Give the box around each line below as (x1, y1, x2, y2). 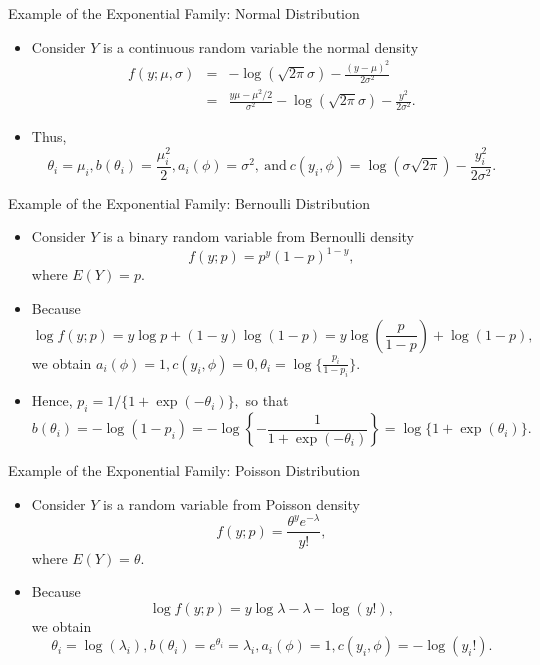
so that (245, 390, 289, 411)
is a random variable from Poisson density (103, 493, 360, 514)
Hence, (31, 390, 73, 411)
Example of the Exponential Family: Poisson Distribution (8, 460, 361, 481)
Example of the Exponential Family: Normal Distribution (8, 3, 360, 23)
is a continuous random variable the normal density (103, 36, 419, 57)
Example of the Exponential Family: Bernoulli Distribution (8, 192, 371, 213)
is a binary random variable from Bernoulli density (103, 226, 414, 247)
